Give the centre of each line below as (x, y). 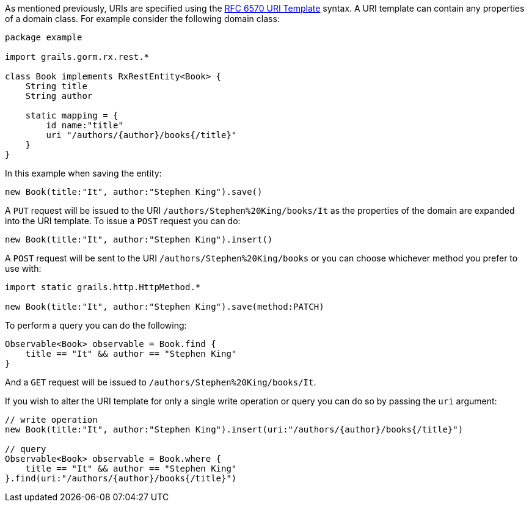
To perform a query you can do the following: (96, 325)
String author (59, 96)
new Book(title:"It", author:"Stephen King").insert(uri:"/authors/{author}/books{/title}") (234, 429)
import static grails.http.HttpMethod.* (103, 287)
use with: (23, 268)
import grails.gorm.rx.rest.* (77, 57)
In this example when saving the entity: (83, 173)
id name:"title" (85, 125)
